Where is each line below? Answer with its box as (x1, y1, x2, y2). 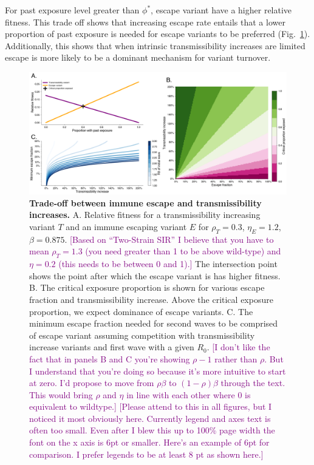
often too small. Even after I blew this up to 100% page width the (29, 424, 275, 436)
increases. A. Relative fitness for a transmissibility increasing (29, 208, 261, 221)
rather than (214, 352, 258, 365)
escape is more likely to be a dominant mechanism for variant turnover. (5, 51, 271, 64)
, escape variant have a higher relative (151, 4, 292, 16)
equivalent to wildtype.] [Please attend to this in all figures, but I (29, 400, 272, 413)
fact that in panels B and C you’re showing (29, 352, 190, 365)
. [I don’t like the (206, 341, 270, 353)
